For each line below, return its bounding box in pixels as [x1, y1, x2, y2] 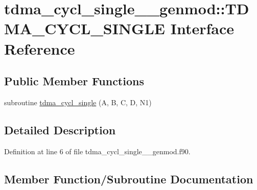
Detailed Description [4, 122, 116, 137]
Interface [170, 18, 234, 39]
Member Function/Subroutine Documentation [4, 171, 253, 186]
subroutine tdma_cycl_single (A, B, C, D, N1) [4, 97, 152, 107]
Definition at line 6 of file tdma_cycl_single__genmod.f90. [4, 146, 191, 156]
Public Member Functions [4, 73, 144, 89]
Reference [4, 38, 75, 59]
